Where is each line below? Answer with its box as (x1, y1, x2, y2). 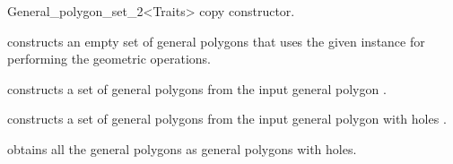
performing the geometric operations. (7, 49, 211, 68)
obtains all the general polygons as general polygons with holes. (7, 139, 357, 158)
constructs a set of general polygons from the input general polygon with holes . (7, 109, 447, 128)
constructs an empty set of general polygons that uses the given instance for (7, 31, 425, 50)
